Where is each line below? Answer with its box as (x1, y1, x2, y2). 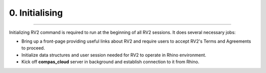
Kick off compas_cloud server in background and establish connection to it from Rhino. (21, 59, 199, 65)
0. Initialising (9, 7, 63, 18)
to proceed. (21, 45, 45, 51)
